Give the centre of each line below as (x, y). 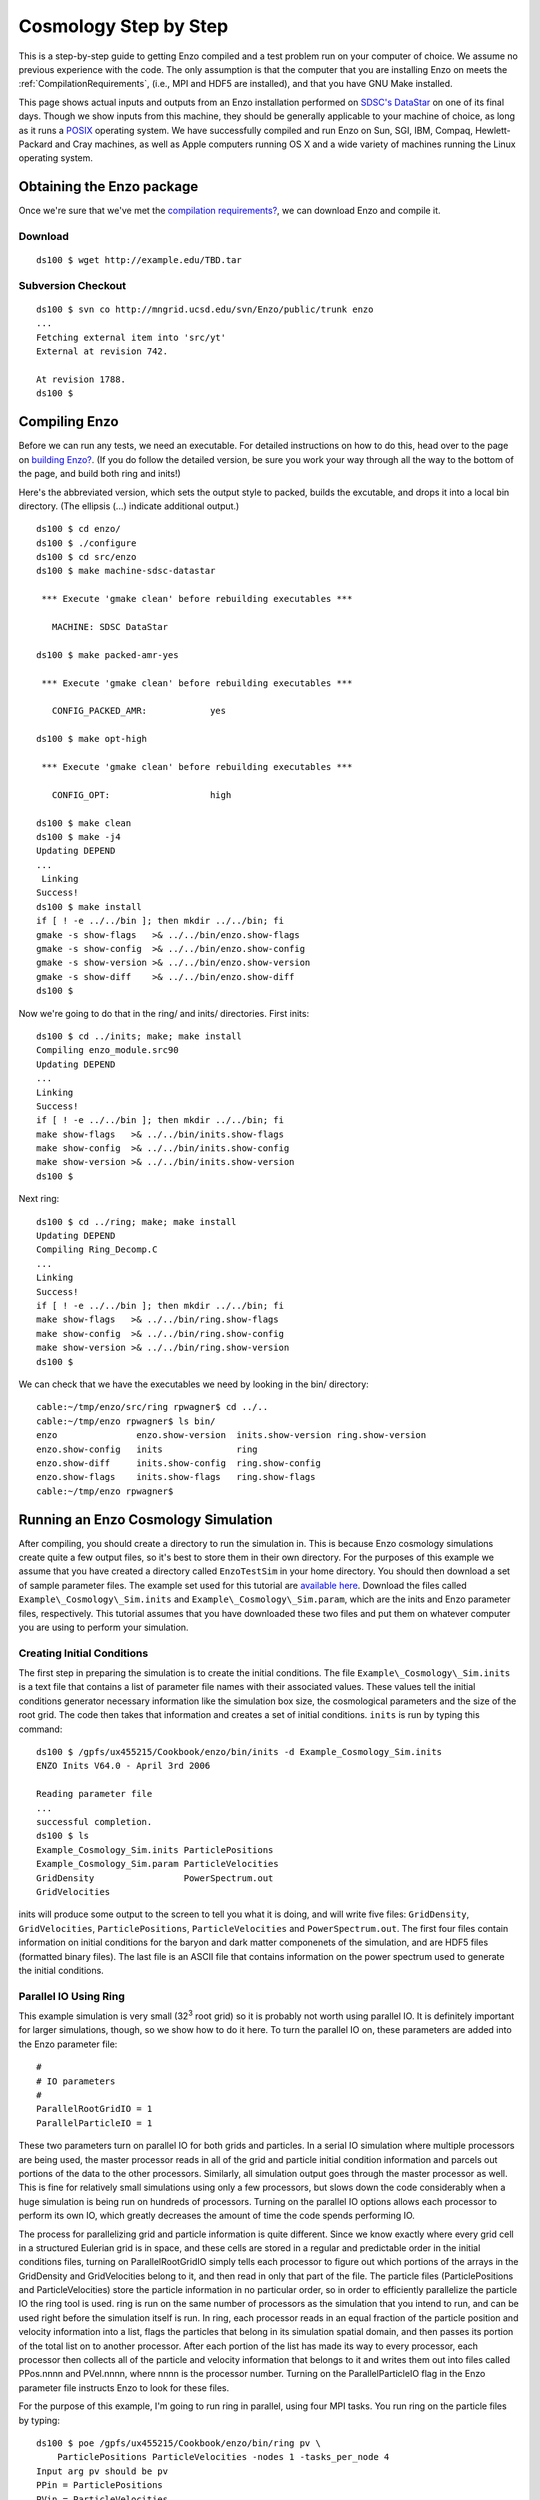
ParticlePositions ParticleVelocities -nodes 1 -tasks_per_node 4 (223, 2457)
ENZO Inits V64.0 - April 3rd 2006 (123, 1766)
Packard (35, 144)
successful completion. (94, 1821)
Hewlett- (493, 130)
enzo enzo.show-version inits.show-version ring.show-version (231, 1435)
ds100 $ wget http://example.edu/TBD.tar (139, 260)
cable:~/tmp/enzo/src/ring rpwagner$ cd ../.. (152, 1407)
